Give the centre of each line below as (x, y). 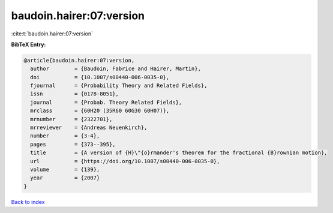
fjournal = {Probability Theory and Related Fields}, (119, 86)
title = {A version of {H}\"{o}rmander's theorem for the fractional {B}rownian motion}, (179, 153)
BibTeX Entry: (28, 44)
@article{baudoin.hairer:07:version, (79, 60)
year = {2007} (65, 178)
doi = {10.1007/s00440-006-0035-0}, (100, 77)
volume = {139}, (65, 169)
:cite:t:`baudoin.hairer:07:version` (52, 34)
